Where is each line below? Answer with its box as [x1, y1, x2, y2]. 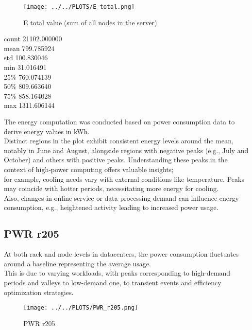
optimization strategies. [4, 287, 74, 297]
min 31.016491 [4, 62, 47, 72]
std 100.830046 [4, 52, 48, 63]
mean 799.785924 [4, 43, 55, 53]
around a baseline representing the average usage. [4, 258, 151, 268]
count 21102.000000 [4, 34, 62, 44]
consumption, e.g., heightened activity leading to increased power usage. [4, 202, 218, 212]
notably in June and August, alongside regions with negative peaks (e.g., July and [4, 145, 249, 155]
